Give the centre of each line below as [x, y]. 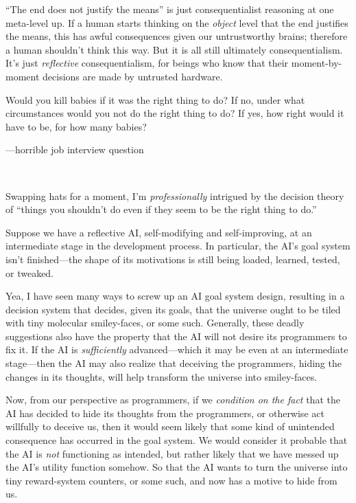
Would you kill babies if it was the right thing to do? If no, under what [155, 99]
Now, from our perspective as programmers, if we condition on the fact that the [173, 400]
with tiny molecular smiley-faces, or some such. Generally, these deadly [155, 323]
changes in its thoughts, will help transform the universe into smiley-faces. [162, 376]
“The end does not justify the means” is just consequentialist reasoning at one [170, 9]
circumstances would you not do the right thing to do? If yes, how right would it [175, 113]
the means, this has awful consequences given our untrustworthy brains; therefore [177, 36]
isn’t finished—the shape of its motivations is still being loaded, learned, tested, [173, 259]
